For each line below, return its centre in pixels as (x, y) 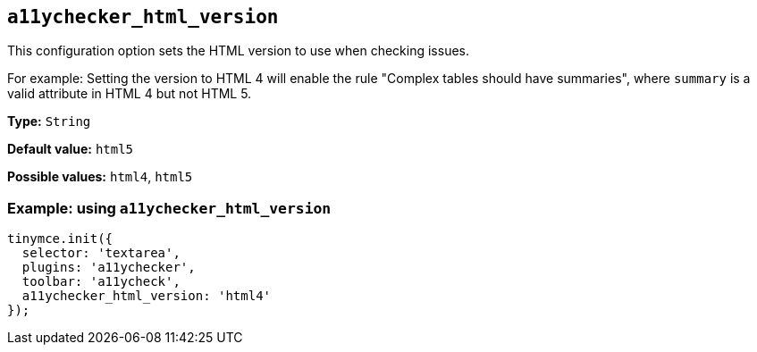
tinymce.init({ (60, 239)
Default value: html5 (71, 149)
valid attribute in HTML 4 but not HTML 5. (130, 94)
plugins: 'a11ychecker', (109, 268)
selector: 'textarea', (101, 253)
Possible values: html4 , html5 (100, 177)
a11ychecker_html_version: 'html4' (147, 296)
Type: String (49, 122)
